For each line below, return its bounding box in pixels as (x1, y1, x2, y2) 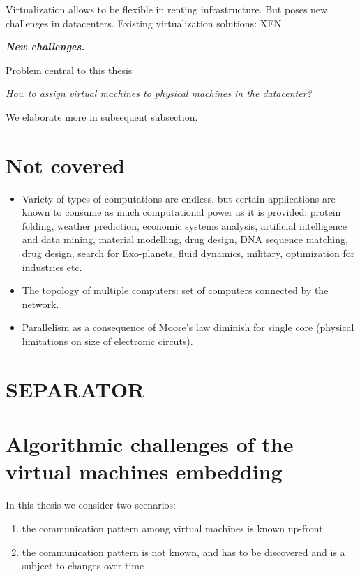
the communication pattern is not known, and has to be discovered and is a (22, 544, 345, 559)
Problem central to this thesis (6, 62, 133, 77)
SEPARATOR (6, 374, 145, 403)
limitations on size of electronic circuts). (22, 334, 193, 349)
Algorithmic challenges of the (6, 430, 294, 458)
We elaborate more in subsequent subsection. (6, 109, 198, 124)
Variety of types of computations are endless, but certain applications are (22, 191, 336, 205)
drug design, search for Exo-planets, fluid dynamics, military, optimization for (22, 246, 355, 261)
